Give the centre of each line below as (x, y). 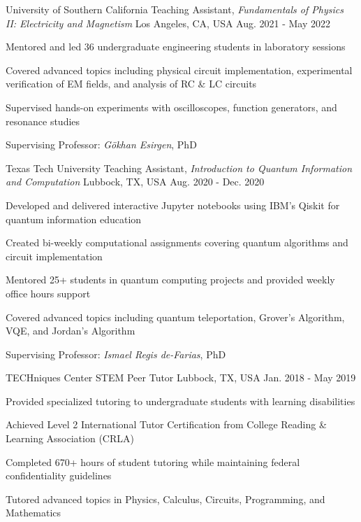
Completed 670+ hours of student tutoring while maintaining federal (153, 461)
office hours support (48, 293)
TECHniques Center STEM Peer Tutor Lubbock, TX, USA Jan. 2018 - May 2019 (181, 378)
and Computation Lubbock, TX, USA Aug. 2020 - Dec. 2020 (135, 182)
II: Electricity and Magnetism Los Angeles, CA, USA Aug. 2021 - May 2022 (168, 23)
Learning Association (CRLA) (70, 438)
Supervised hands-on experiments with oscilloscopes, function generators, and (171, 107)
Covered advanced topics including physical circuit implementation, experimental (179, 70)
